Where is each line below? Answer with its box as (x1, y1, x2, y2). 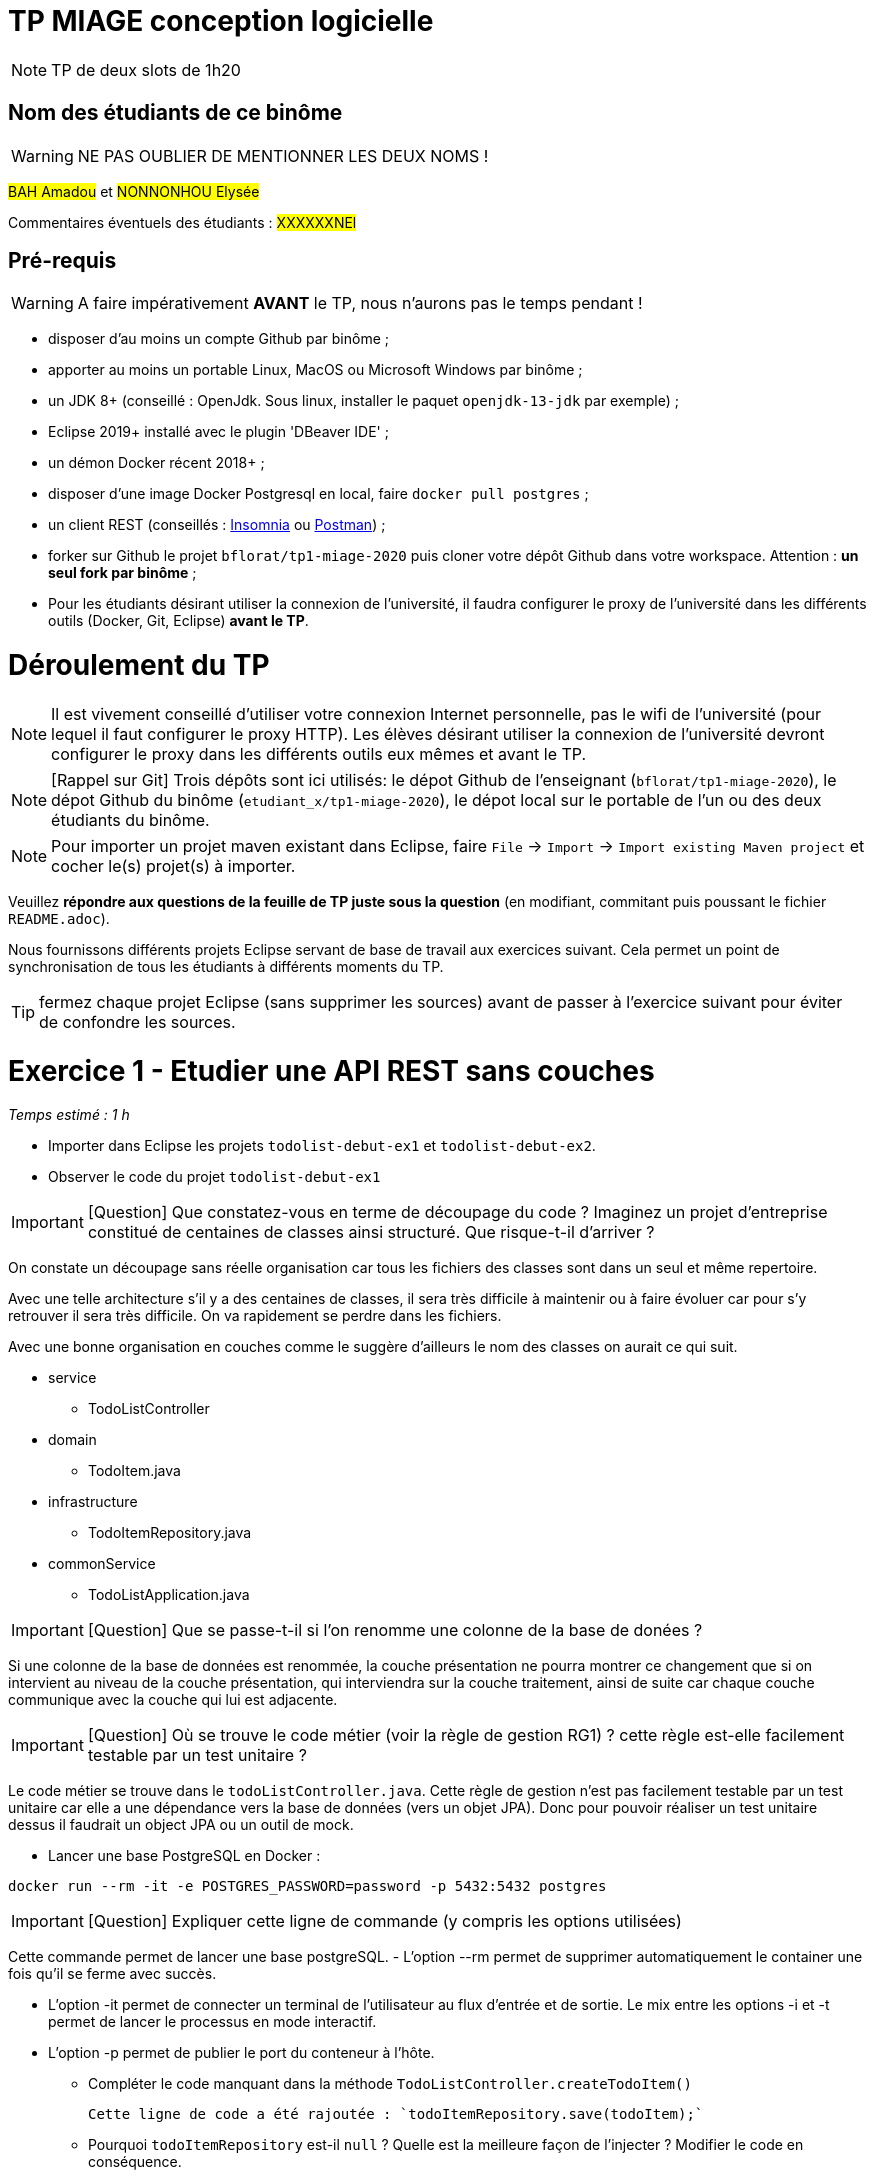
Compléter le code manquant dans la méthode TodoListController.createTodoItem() (88, 2075, 692, 2093)
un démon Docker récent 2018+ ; (48, 454, 265, 472)
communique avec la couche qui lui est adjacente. (8, 1691, 338, 1709)
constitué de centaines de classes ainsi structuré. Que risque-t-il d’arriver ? (87, 1222, 655, 1243)
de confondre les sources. (39, 1011, 236, 1032)
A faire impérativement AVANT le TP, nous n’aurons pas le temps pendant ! (77, 293, 643, 314)
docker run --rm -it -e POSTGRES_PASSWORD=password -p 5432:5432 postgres (8, 1878, 607, 1895)
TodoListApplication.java (88, 1586, 250, 1604)
